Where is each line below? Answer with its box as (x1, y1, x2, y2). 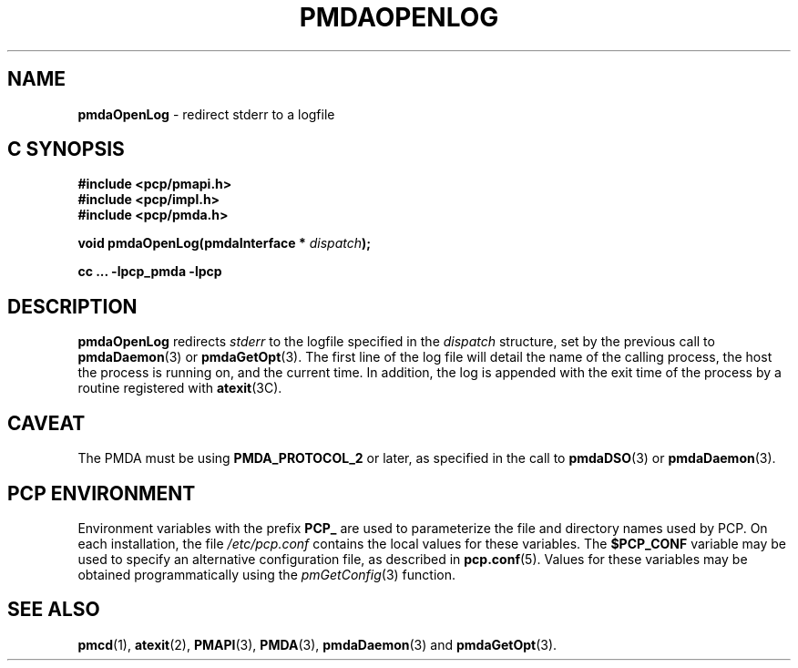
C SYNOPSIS (7, 138, 125, 161)
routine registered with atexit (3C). (77, 380, 282, 396)
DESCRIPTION (7, 294, 138, 318)
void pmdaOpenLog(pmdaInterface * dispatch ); (77, 235, 372, 252)
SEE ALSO (7, 598, 100, 622)
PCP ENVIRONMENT (7, 481, 196, 505)
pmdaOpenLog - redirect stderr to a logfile (77, 106, 335, 122)
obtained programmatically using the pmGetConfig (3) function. (77, 566, 455, 582)
